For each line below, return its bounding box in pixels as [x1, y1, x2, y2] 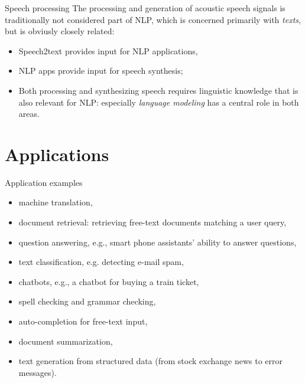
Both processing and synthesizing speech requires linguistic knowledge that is [18, 84, 298, 96]
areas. [18, 107, 40, 120]
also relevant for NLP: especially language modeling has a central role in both [18, 96, 299, 108]
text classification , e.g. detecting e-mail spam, [18, 256, 184, 268]
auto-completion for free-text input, [18, 315, 148, 328]
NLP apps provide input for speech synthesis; [18, 64, 183, 77]
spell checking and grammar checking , [18, 295, 156, 307]
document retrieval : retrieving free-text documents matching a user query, [18, 216, 287, 228]
